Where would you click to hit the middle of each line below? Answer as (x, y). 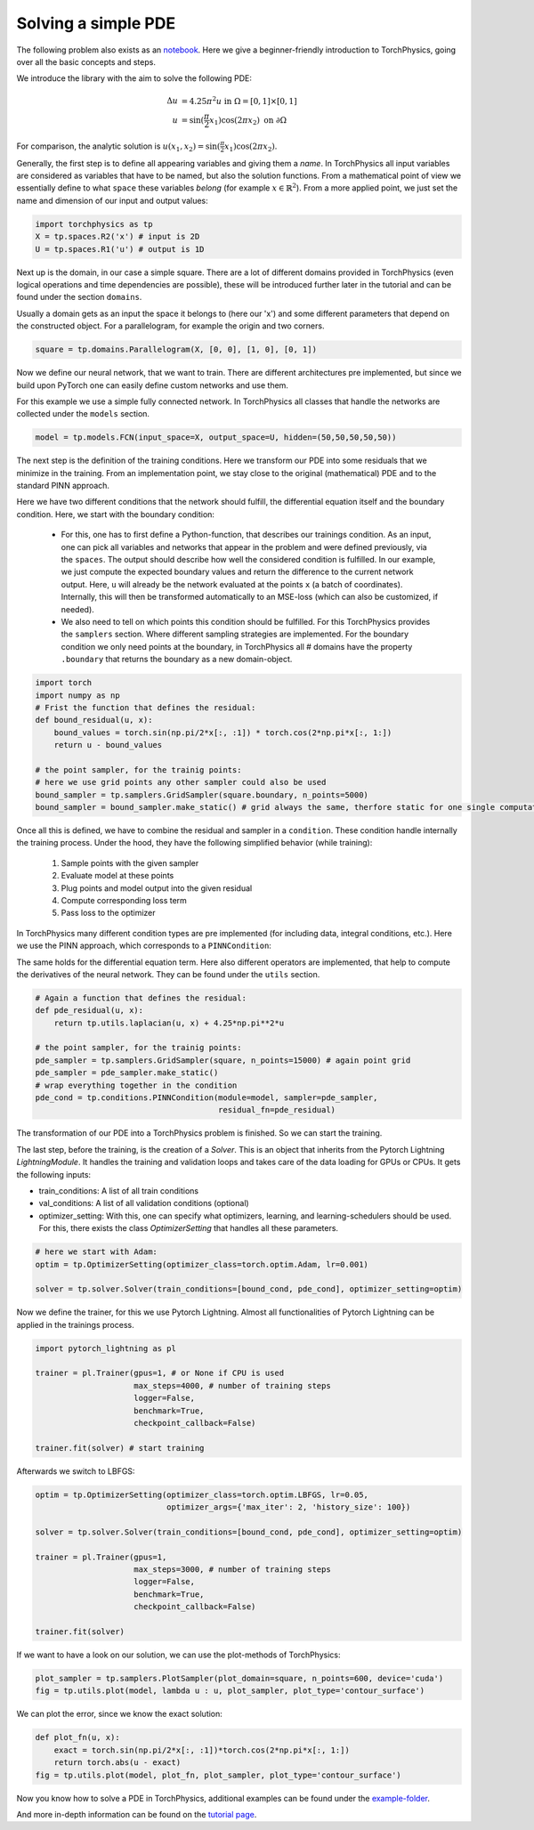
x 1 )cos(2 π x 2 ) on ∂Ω (248, 121)
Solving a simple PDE (96, 23)
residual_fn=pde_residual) (277, 1110)
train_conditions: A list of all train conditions (119, 1190)
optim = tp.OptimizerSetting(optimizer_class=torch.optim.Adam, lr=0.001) (202, 1264)
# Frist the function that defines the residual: (146, 707)
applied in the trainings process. (75, 1324)
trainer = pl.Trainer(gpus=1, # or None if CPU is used (160, 1373)
